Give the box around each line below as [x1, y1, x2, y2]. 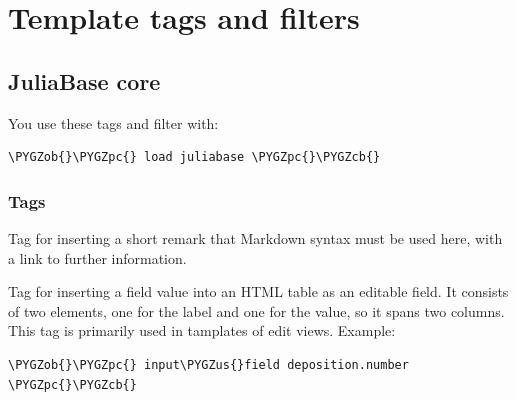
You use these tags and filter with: [8, 112, 219, 133]
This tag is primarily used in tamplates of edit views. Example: [8, 320, 396, 341]
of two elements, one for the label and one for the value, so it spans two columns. [8, 300, 505, 321]
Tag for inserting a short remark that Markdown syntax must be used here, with [8, 227, 503, 248]
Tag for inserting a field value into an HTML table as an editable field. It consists [8, 281, 509, 302]
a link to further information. [8, 247, 187, 268]
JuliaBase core [8, 65, 161, 96]
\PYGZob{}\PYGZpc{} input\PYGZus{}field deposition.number [8, 357, 409, 372]
